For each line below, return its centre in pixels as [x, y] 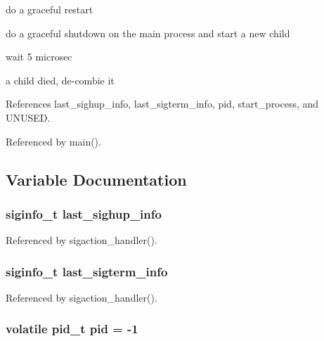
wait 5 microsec [39, 57]
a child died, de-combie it [60, 80]
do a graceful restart [50, 9]
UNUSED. [28, 117]
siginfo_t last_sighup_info [84, 213]
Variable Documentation [96, 179]
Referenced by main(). [53, 141]
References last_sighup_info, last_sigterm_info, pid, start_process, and [162, 104]
